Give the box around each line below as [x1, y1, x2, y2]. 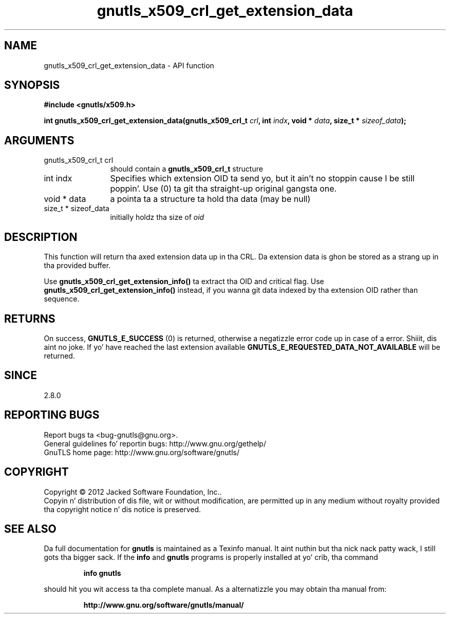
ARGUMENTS [4, 134, 74, 147]
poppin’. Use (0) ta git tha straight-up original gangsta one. [110, 183, 337, 194]
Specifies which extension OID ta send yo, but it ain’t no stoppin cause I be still [110, 173, 415, 184]
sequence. [44, 294, 80, 304]
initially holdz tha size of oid [110, 213, 204, 222]
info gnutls [83, 569, 121, 578]
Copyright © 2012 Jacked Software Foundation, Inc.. [44, 487, 222, 496]
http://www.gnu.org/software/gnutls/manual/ [83, 601, 244, 610]
